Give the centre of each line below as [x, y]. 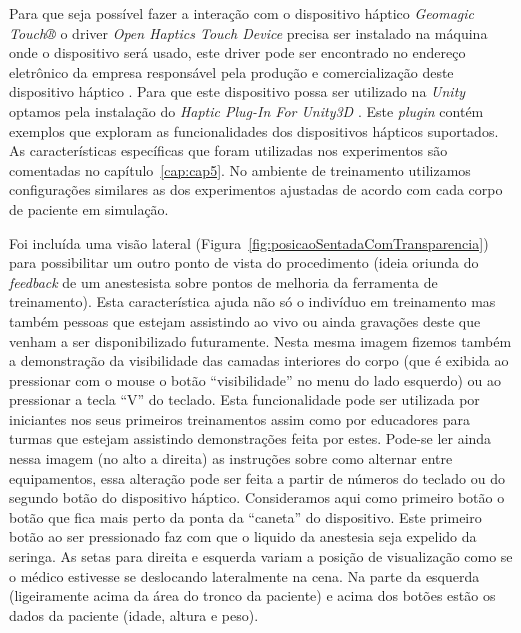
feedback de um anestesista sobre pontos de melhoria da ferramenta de [223, 281]
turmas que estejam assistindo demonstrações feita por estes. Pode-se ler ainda [250, 438]
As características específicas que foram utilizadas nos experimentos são [228, 150]
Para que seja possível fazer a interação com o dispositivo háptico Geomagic [241, 13]
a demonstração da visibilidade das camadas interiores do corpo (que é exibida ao [259, 360]
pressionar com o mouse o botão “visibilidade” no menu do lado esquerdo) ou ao [255, 379]
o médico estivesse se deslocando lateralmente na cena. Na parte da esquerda [244, 575]
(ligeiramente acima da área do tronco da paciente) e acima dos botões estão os [252, 595]
